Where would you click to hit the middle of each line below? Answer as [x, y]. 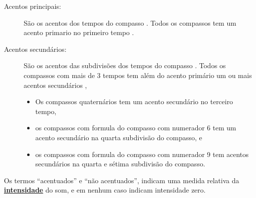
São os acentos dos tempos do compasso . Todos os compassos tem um [130, 22]
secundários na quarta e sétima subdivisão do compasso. [120, 164]
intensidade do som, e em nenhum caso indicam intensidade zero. [105, 190]
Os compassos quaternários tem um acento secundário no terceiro [134, 101]
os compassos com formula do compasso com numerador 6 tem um [136, 128]
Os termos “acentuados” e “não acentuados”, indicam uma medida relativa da [122, 180]
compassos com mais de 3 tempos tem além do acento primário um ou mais [138, 75]
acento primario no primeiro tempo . [79, 32]
